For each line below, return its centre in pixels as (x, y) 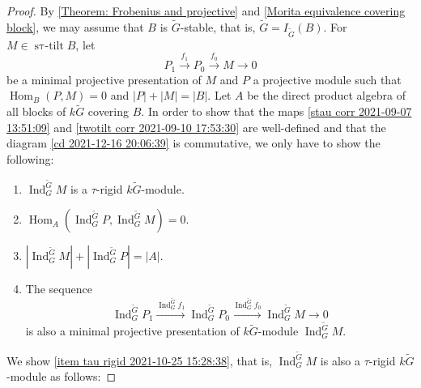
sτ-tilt (49, 46)
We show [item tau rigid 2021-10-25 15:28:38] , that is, (140, 360)
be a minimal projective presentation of (104, 79)
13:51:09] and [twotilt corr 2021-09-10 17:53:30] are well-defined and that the (196, 127)
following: (30, 159)
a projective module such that (327, 79)
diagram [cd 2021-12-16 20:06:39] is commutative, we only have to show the (193, 143)
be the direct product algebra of (326, 95)
